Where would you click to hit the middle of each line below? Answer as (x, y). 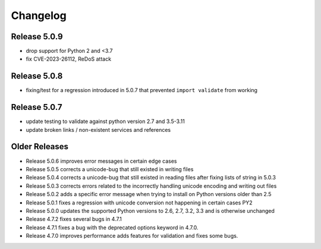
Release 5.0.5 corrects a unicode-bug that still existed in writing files (110, 169)
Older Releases (40, 146)
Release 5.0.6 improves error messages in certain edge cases (102, 161)
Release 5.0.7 (37, 107)
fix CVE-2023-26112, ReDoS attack (69, 59)
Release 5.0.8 (37, 76)
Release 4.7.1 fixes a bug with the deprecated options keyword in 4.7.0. (112, 227)
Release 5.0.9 (37, 37)
